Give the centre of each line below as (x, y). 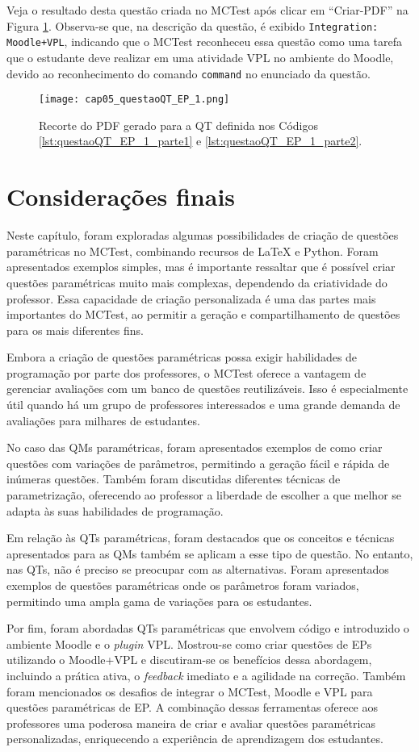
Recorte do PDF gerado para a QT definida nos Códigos (178, 125)
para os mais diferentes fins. (75, 330)
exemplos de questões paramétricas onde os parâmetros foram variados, (183, 585)
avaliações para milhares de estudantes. (103, 420)
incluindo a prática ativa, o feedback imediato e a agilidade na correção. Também (206, 675)
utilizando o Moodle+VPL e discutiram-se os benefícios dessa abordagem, (189, 660)
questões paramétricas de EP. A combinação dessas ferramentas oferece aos (193, 707)
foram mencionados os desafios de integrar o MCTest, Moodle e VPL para (190, 691)
